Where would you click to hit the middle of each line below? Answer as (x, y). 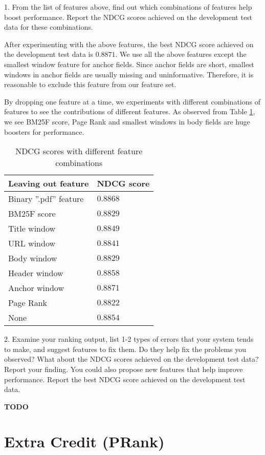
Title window (32, 229)
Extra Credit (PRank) (84, 441)
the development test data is (49, 54)
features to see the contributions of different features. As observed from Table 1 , (130, 111)
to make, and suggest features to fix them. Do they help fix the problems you (125, 349)
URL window (32, 243)
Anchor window (36, 288)
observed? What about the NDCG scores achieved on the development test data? (131, 359)
